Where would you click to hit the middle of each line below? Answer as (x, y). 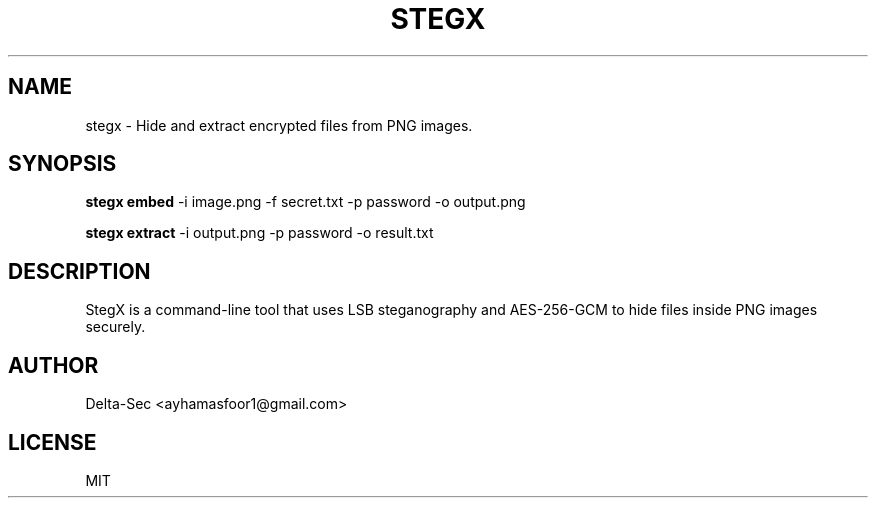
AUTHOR (53, 365)
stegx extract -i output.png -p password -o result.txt (259, 233)
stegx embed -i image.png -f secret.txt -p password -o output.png (305, 202)
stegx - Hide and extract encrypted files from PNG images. (279, 125)
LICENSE (52, 442)
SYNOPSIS (62, 164)
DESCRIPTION (79, 271)
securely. (115, 327)
